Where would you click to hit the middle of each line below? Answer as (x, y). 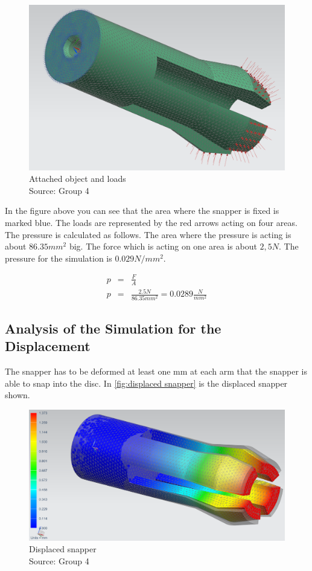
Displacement (48, 346)
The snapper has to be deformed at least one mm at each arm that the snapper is (156, 371)
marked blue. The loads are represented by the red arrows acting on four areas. (151, 223)
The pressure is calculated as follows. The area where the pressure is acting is (148, 234)
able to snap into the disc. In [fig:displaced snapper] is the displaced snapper (146, 383)
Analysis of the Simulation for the (113, 328)
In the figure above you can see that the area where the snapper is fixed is (142, 211)
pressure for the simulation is (59, 258)
